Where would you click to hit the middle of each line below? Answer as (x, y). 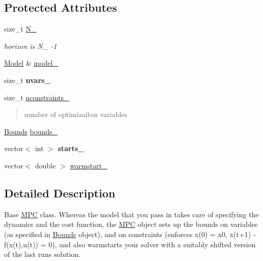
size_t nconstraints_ (37, 97)
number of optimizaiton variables (76, 114)
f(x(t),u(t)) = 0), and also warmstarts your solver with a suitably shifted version (130, 244)
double (45, 165)
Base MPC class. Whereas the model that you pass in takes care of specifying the (131, 214)
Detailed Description (60, 193)
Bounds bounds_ (31, 131)
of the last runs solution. (43, 254)
